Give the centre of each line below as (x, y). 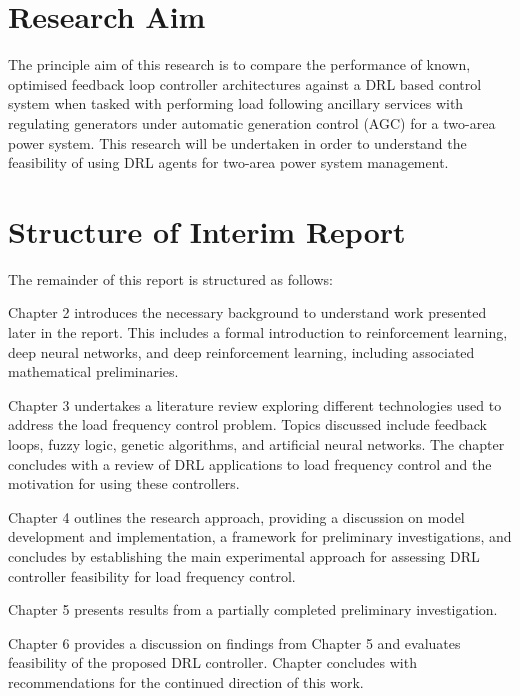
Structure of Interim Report (207, 230)
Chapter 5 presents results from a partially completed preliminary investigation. (253, 609)
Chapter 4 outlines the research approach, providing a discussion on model (236, 516)
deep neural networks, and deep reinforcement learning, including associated (241, 351)
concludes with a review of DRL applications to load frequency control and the (250, 463)
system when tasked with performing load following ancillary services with (236, 103)
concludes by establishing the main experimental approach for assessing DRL (244, 555)
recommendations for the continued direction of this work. (186, 681)
